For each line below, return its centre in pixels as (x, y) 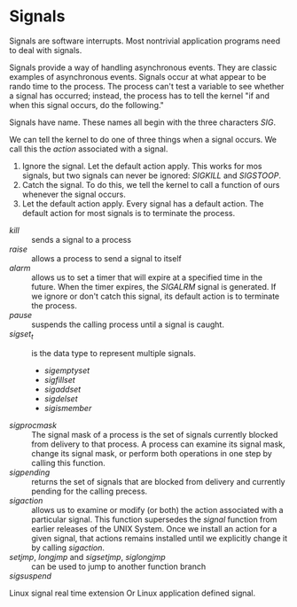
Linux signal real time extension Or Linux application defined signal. (133, 593)
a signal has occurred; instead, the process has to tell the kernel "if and (140, 96)
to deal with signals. (46, 50)
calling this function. (68, 463)
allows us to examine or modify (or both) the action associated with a (157, 510)
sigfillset (59, 379)
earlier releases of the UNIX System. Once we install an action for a (154, 528)
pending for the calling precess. (90, 491)
